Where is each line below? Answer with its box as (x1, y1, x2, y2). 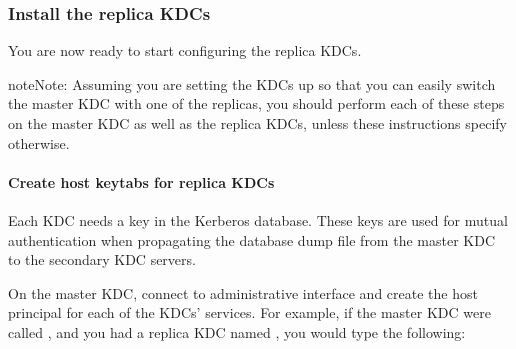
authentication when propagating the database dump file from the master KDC (8, 229, 495, 250)
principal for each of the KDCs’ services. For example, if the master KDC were (8, 302, 491, 323)
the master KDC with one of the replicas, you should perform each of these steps (8, 93, 505, 114)
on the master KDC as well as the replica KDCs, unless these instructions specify (8, 113, 507, 133)
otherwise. (8, 132, 70, 153)
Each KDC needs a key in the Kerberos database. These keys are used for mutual (8, 209, 508, 230)
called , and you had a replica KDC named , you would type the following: (8, 321, 466, 342)
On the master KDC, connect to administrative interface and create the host (8, 282, 478, 303)
